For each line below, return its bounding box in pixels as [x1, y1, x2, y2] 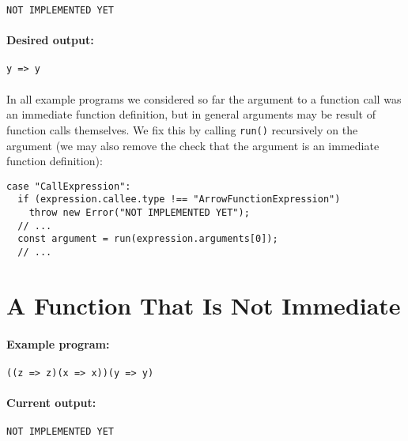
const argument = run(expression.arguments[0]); [17, 233, 278, 245]
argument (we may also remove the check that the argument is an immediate [6, 137, 380, 153]
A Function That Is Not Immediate [6, 288, 401, 321]
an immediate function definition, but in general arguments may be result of [6, 106, 376, 122]
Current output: [6, 394, 96, 411]
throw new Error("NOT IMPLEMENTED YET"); [28, 207, 250, 219]
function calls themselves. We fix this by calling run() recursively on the [6, 121, 358, 138]
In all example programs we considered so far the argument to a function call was [6, 90, 402, 107]
